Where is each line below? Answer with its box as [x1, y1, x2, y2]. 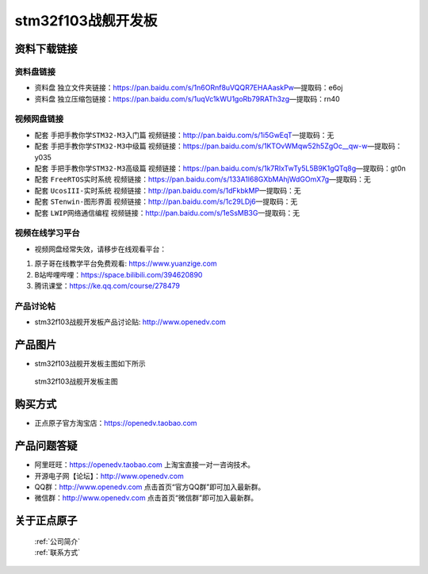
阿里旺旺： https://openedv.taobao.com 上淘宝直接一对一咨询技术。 [34, 460, 255, 469]
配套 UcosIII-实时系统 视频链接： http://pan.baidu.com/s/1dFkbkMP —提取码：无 [34, 186, 301, 195]
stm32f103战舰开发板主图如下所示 [34, 358, 146, 368]
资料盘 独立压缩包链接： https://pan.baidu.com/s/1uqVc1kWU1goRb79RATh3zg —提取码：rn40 [34, 94, 340, 103]
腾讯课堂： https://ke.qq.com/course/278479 [34, 281, 180, 290]
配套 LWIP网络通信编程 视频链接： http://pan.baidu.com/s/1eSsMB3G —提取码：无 [34, 208, 300, 217]
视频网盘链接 [14, 113, 64, 124]
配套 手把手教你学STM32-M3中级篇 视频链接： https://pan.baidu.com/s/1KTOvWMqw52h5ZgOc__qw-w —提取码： [34, 141, 403, 151]
